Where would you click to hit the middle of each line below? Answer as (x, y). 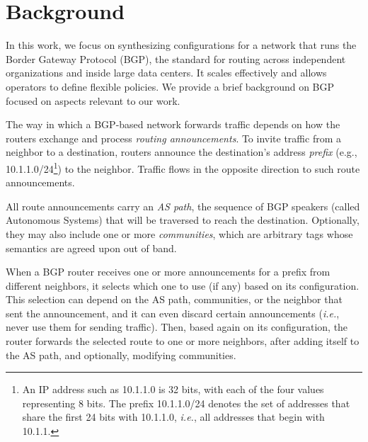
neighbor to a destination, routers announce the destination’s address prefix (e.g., (182, 152)
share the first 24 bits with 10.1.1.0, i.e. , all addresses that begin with (173, 417)
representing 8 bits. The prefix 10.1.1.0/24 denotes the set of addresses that (186, 403)
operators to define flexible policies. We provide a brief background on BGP (170, 86)
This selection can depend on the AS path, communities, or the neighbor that (174, 299)
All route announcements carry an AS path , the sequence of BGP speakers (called (183, 206)
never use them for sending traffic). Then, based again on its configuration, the (177, 327)
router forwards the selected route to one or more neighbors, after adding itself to (183, 341)
